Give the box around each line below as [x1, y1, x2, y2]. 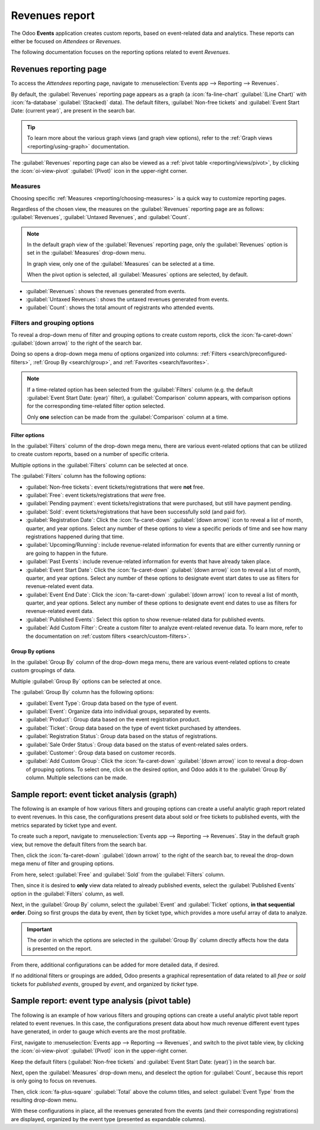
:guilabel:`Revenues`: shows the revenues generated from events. [25, 287, 186, 294]
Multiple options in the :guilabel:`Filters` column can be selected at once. [11, 461, 189, 468]
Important [27, 926, 53, 933]
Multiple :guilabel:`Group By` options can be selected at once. [11, 678, 162, 685]
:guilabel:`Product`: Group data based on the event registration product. [25, 716, 201, 723]
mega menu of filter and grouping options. [11, 860, 114, 867]
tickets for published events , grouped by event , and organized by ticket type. [11, 980, 199, 987]
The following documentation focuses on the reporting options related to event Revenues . [11, 49, 231, 56]
